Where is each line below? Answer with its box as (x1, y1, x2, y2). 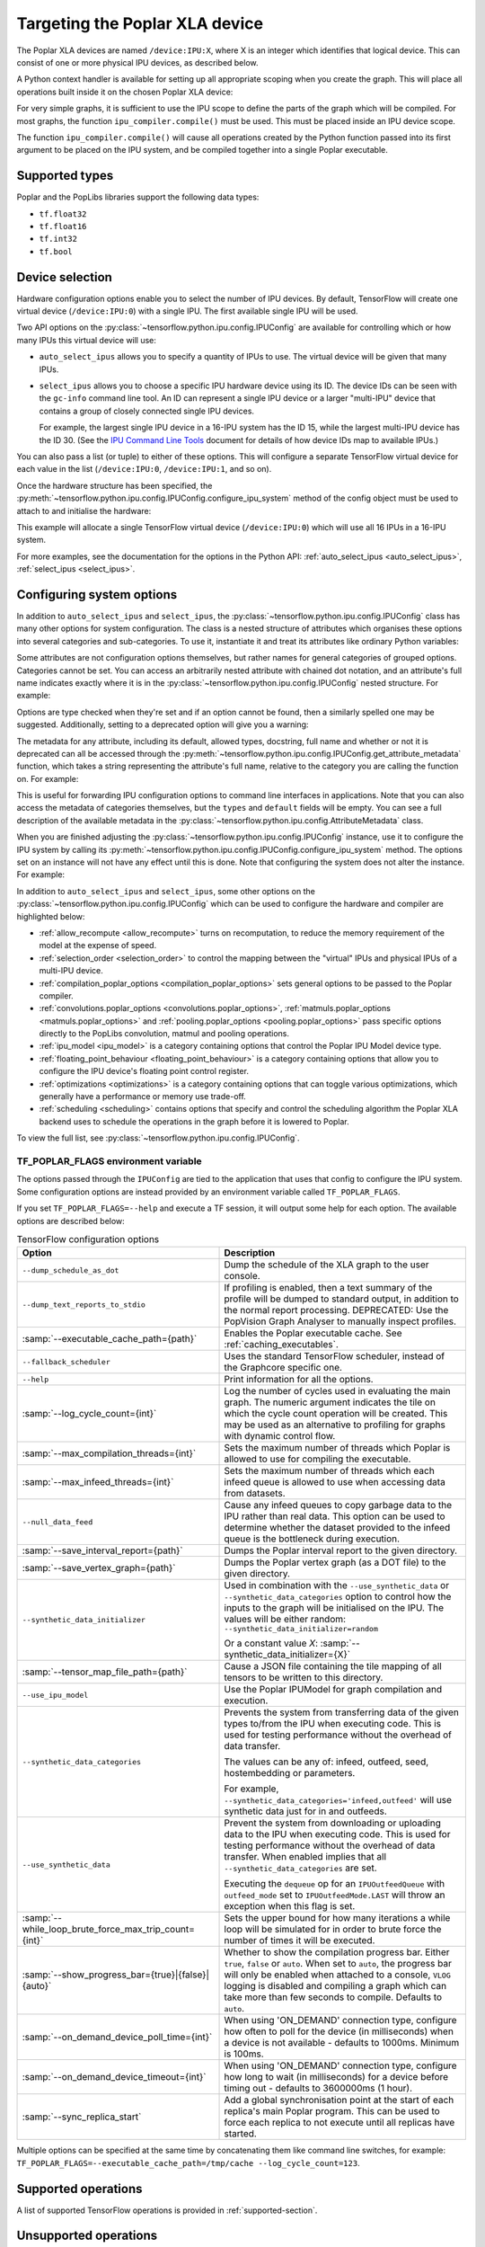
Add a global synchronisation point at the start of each (224, 2094, 454, 2107)
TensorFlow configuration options (16, 1233, 160, 1246)
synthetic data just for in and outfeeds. (224, 1805, 388, 1817)
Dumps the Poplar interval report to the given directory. (224, 1544, 458, 1557)
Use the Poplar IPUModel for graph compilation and (224, 1683, 443, 1696)
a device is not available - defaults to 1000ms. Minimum (224, 2037, 460, 2049)
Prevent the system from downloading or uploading (224, 1816, 442, 1829)
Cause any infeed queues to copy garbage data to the (224, 1499, 453, 1512)
